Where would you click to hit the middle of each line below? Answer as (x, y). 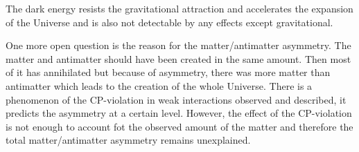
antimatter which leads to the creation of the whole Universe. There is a (159, 85)
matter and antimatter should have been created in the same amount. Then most (178, 58)
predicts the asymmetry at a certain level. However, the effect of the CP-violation (179, 113)
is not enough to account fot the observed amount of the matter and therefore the (179, 126)
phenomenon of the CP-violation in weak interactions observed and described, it (176, 99)
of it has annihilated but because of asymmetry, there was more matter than (168, 72)
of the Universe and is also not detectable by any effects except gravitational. (169, 22)
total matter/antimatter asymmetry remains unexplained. (128, 140)
